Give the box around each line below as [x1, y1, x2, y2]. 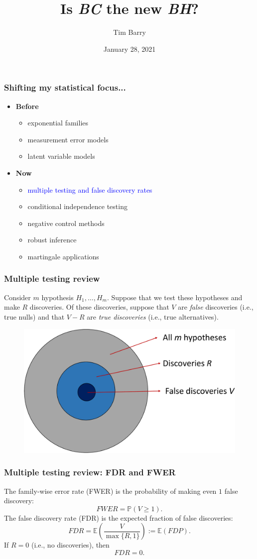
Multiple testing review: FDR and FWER [4, 466, 176, 478]
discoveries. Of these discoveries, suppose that [29, 302, 169, 312]
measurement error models [27, 134, 109, 144]
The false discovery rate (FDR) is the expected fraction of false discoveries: [4, 512, 233, 523]
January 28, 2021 [103, 43, 156, 54]
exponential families [27, 117, 89, 128]
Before [15, 101, 39, 111]
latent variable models [27, 151, 95, 161]
